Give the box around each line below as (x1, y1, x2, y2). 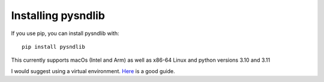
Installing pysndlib (11, 9, 105, 22)
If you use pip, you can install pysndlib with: (11, 30, 119, 37)
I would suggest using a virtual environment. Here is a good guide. (11, 67, 175, 74)
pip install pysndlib (22, 43, 85, 50)
